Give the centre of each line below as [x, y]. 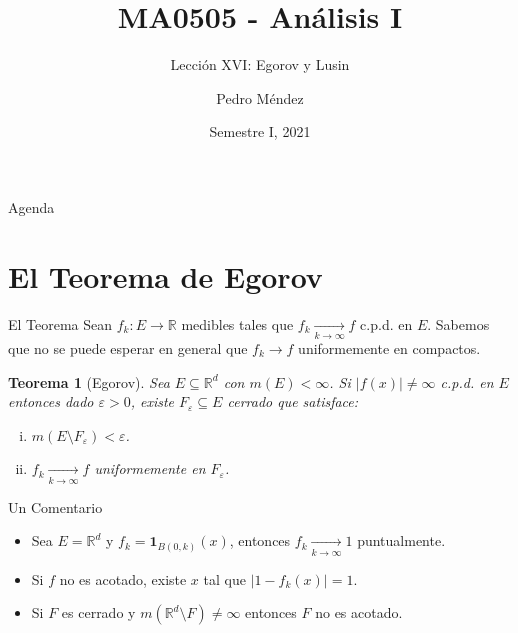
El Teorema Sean [60, 323]
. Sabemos [458, 323]
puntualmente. [401, 540]
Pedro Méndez [260, 97]
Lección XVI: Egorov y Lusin [260, 64]
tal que [224, 578]
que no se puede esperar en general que [128, 347]
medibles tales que [237, 323]
